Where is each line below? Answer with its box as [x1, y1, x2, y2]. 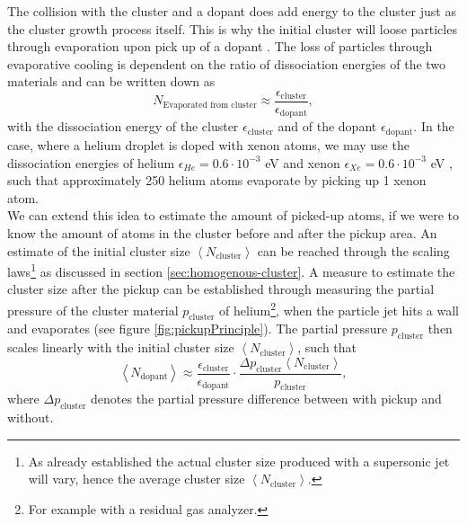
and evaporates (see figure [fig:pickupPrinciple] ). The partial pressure [7, 319, 388, 338]
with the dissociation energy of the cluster [7, 117, 239, 136]
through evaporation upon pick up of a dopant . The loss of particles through [7, 37, 433, 56]
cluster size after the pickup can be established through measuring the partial [7, 280, 435, 298]
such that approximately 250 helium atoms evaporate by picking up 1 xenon [7, 171, 427, 190]
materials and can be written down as [7, 72, 216, 91]
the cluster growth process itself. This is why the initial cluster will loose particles [7, 19, 457, 38]
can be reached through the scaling [257, 241, 450, 260]
